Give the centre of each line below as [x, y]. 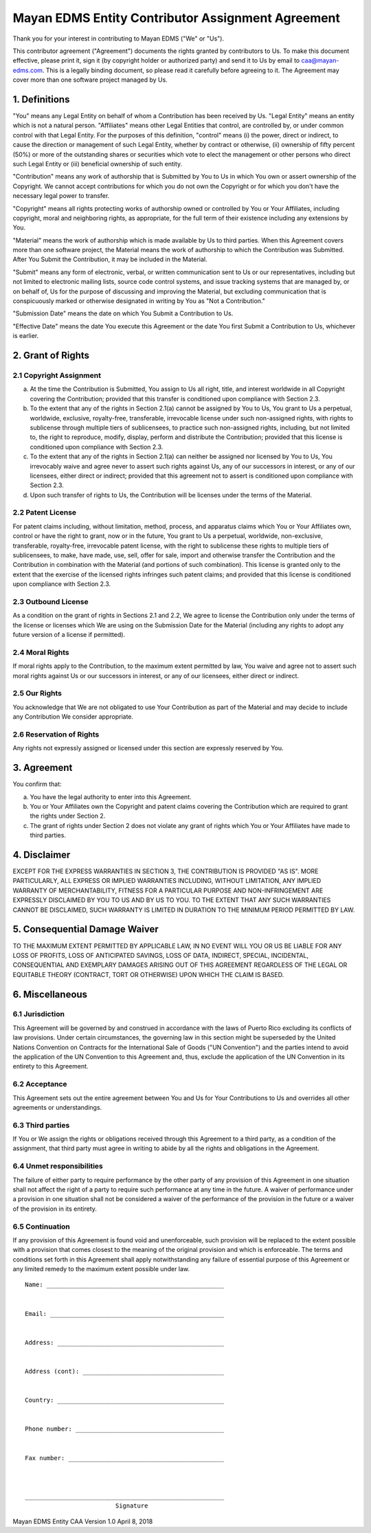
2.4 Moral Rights [41, 652]
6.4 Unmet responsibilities [58, 1166]
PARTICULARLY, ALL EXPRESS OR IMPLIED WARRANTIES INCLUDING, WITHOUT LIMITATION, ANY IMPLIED [167, 881]
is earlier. [26, 336]
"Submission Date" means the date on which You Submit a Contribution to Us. [123, 313]
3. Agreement [43, 768]
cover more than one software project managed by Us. [90, 80]
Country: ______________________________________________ [125, 1400]
